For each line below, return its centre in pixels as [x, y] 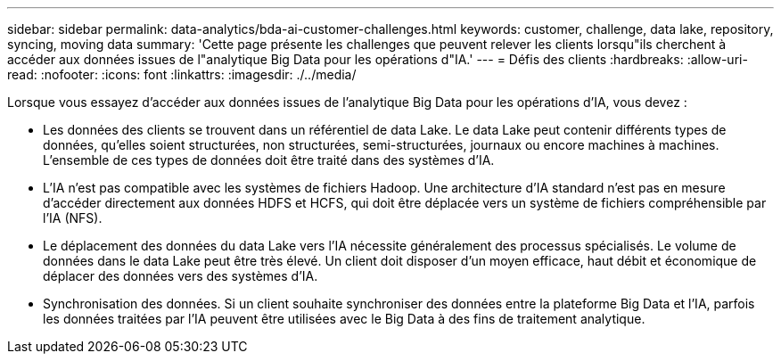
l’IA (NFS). [73, 218]
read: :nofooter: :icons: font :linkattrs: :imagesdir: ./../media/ [182, 74]
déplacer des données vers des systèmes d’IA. [181, 276]
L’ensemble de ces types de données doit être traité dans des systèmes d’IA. [269, 160]
